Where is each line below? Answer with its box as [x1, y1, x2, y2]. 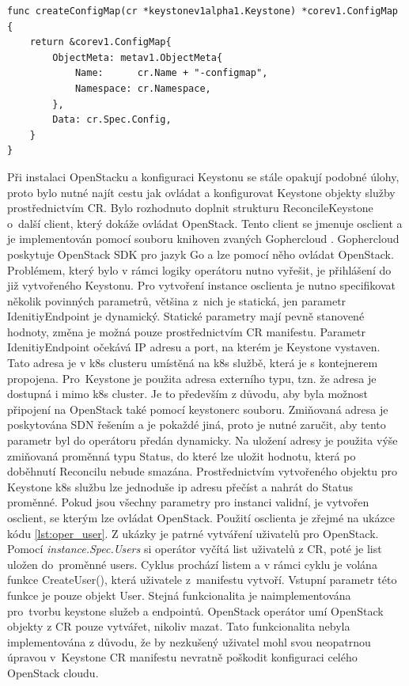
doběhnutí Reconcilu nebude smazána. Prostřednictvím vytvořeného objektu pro [7, 463, 398, 479]
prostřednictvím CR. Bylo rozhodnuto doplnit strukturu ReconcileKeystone [7, 199, 373, 216]
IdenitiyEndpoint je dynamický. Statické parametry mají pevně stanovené [7, 308, 365, 324]
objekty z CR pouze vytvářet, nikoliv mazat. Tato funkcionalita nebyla [7, 618, 350, 635]
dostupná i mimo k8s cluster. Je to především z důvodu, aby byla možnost [7, 385, 369, 402]
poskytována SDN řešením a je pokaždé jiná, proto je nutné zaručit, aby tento [7, 416, 386, 433]
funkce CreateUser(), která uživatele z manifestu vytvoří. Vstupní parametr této [7, 571, 397, 588]
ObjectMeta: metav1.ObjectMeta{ [52, 51, 223, 63]
